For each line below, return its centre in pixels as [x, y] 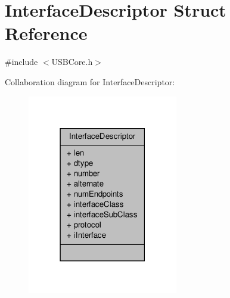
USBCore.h [72, 62]
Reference [46, 33]
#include [21, 62]
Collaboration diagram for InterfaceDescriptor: [90, 81]
